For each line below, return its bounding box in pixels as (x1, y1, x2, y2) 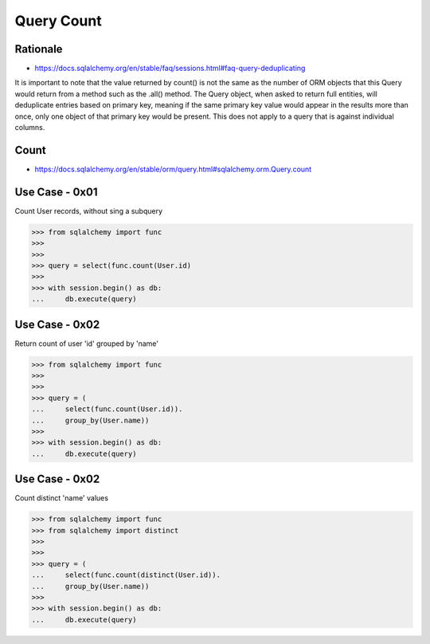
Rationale (14, 42, 63, 56)
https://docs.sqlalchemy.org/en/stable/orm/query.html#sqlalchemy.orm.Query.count (34, 164, 312, 174)
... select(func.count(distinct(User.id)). (31, 571, 221, 579)
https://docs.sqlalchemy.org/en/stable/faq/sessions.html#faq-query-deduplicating (34, 64, 306, 73)
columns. (14, 123, 45, 132)
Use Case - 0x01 (14, 185, 98, 198)
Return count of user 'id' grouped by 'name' (14, 339, 159, 348)
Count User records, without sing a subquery (14, 206, 163, 215)
